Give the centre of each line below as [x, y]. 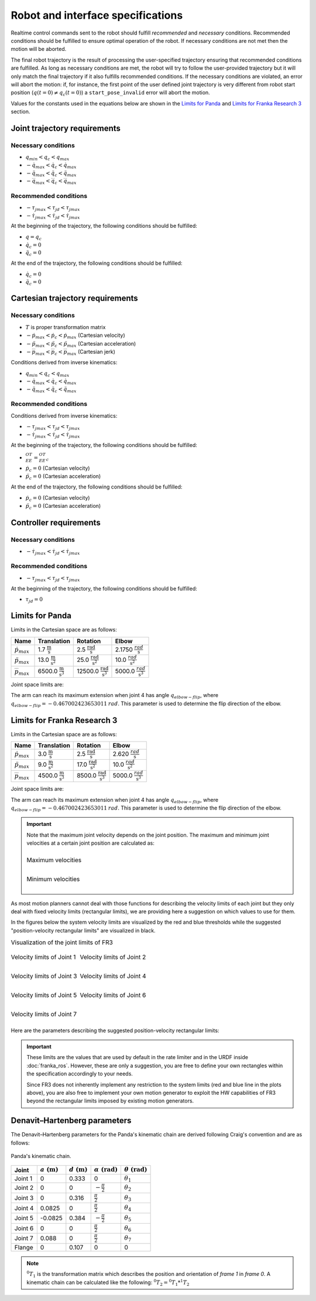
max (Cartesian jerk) [91, 352]
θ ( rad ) [135, 1170]
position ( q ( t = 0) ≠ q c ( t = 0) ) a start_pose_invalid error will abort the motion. [110, 93]
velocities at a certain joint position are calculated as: [90, 843]
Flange [24, 1247]
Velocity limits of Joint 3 [44, 976]
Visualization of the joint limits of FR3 [62, 943]
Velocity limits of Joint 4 [113, 976]
